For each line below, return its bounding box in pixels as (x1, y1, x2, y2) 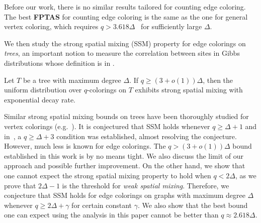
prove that (4, 180, 36, 190)
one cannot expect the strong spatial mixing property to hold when (4, 170, 211, 180)
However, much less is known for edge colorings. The (4, 141, 166, 151)
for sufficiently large (141, 21, 202, 32)
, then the (203, 74, 233, 85)
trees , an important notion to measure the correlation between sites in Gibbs (4, 48, 240, 58)
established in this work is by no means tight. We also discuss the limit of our (4, 150, 243, 161)
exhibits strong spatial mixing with (135, 84, 243, 95)
